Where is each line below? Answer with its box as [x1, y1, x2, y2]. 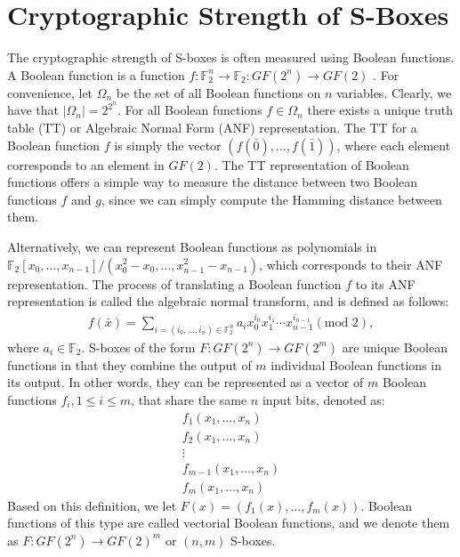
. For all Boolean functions [117, 101, 262, 119]
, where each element [336, 135, 451, 154]
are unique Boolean [342, 337, 448, 356]
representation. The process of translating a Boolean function [7, 274, 342, 293]
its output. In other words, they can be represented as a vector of [7, 373, 364, 392]
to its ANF [355, 274, 416, 293]
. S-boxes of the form [81, 337, 196, 356]
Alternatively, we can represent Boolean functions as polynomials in [7, 237, 377, 255]
